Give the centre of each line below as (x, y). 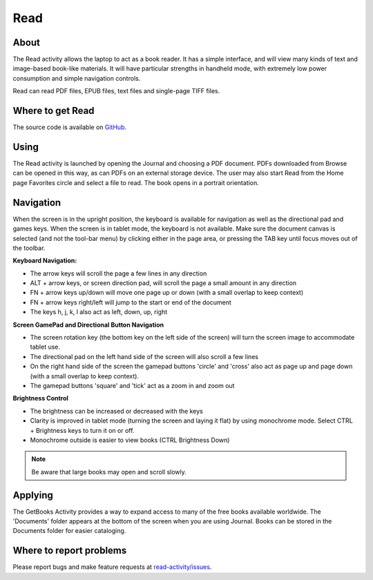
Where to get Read (54, 111)
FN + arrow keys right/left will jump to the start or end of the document (131, 302)
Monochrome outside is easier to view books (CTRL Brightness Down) (130, 440)
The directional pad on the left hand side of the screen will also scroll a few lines (144, 356)
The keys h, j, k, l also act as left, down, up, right (99, 312)
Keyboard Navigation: (45, 261)
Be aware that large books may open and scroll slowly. (109, 472)
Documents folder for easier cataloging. (69, 531)
